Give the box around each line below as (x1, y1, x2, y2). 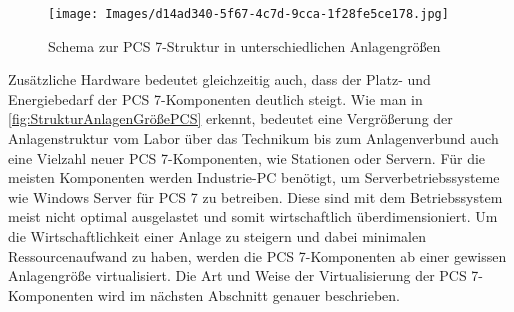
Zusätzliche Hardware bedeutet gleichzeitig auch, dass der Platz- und (8, 69, 431, 90)
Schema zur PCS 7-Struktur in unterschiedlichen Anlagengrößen (48, 35, 441, 56)
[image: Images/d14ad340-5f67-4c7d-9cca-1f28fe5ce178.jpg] (48, 7, 449, 21)
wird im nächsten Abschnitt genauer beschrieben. (97, 284, 400, 305)
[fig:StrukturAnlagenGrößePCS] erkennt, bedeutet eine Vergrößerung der (8, 108, 453, 129)
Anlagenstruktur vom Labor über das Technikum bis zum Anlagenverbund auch (8, 128, 499, 149)
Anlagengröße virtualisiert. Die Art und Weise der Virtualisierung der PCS (8, 265, 467, 286)
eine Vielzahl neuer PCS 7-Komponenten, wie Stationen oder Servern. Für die (8, 147, 486, 168)
